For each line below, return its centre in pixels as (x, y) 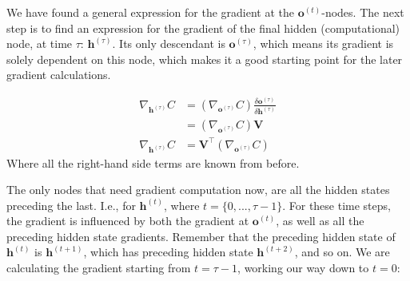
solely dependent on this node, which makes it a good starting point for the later (205, 59)
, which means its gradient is (323, 44)
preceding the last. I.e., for (71, 205)
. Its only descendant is (169, 44)
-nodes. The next (363, 12)
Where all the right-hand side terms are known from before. (153, 162)
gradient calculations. (59, 75)
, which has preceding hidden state (168, 252)
